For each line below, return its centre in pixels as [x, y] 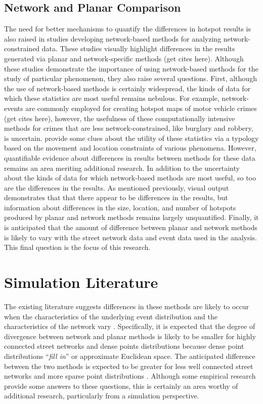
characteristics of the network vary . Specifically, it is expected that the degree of [130, 326]
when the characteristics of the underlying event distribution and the [111, 316]
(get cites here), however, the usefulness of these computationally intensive [120, 118]
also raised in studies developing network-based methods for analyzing [113, 38]
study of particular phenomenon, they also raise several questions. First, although [130, 78]
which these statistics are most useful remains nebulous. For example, [112, 98]
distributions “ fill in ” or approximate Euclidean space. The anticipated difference [130, 356]
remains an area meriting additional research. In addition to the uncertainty [122, 168]
